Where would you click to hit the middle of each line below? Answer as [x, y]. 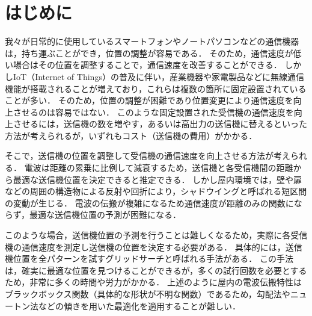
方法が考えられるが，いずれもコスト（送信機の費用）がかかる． [131, 135]
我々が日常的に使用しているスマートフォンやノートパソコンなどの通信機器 [152, 41]
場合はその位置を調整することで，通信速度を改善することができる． [147, 65]
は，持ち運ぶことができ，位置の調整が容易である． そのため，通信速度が [149, 53]
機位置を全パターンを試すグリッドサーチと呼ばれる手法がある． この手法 [149, 259]
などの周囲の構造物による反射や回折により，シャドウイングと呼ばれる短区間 [156, 191]
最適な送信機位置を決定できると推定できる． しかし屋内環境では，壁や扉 [158, 179]
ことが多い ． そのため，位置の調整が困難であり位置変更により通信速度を [149, 100]
